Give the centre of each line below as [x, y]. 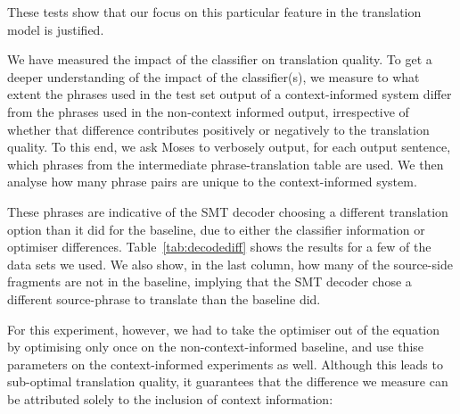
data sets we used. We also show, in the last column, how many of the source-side [230, 264]
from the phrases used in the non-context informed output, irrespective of [208, 111]
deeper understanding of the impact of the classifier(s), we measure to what [214, 76]
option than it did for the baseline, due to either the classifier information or [216, 229]
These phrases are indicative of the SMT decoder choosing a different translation [228, 211]
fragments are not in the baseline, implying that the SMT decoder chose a [209, 282]
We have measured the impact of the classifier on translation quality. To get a [220, 59]
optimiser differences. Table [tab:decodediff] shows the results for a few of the [219, 247]
